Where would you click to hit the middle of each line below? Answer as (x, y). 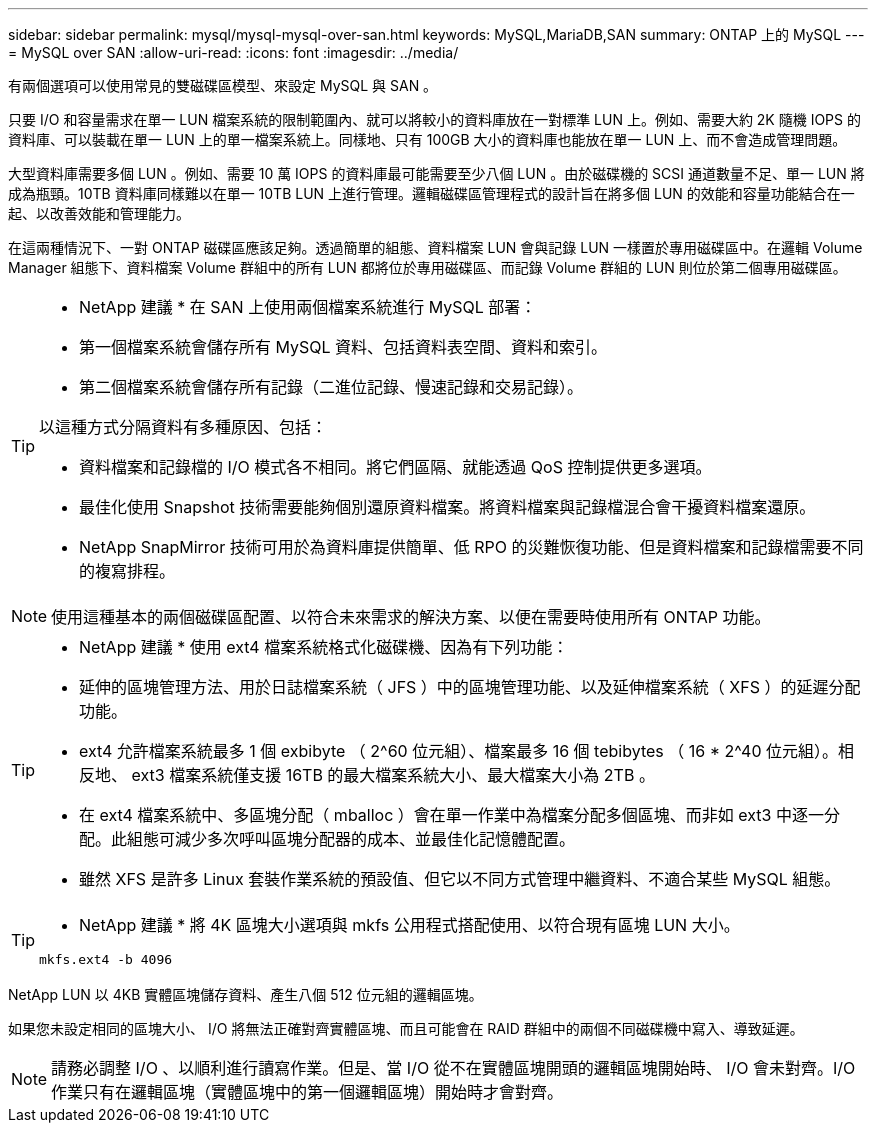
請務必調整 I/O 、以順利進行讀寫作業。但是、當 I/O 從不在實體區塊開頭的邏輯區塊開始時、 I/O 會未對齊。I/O (453, 1068)
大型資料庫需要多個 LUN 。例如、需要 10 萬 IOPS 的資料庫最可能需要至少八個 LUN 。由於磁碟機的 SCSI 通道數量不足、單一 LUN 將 (436, 173)
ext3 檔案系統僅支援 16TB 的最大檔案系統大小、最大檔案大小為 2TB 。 (393, 775)
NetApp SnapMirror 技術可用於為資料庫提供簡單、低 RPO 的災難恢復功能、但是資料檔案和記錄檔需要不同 (471, 547)
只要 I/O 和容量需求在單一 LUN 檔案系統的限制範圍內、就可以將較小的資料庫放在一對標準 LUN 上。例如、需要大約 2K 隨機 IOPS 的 (434, 119)
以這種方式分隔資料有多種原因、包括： (183, 427)
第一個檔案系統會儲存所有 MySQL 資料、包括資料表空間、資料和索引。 (343, 347)
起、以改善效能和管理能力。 (99, 213)
